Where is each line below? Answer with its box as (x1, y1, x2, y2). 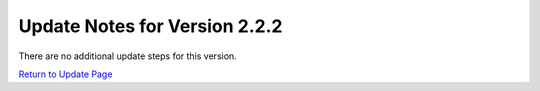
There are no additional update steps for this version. (18, 50, 237, 62)
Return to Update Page (18, 68, 113, 80)
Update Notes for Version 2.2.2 (18, 15, 283, 37)
